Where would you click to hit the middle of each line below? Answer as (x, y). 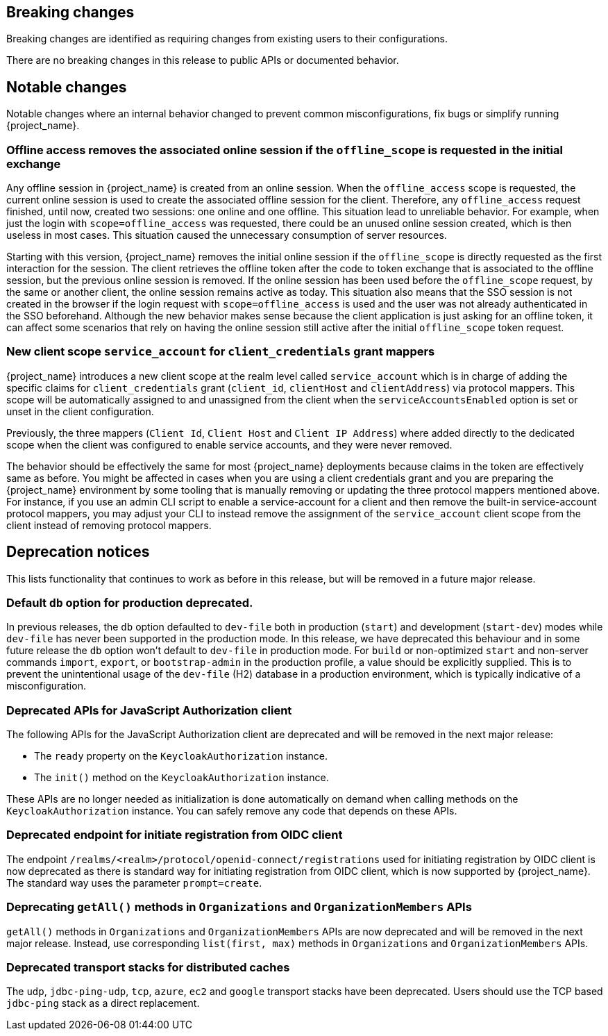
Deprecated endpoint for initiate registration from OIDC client (175, 835)
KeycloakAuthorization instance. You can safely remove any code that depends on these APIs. (232, 811)
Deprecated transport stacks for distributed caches (148, 967)
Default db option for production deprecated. (130, 602)
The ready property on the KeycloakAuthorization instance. (181, 756)
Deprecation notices (78, 552)
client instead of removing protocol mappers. (109, 525)
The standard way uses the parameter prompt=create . (134, 883)
